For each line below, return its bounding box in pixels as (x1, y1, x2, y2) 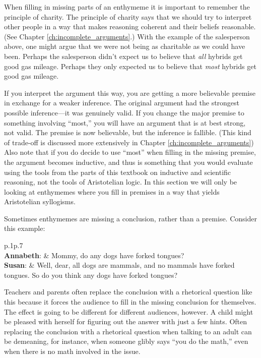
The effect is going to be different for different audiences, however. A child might (4, 306, 253, 317)
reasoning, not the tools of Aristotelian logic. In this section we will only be (4, 176, 237, 187)
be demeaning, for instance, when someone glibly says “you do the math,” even (4, 336, 248, 346)
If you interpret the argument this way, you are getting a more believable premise (4, 87, 255, 98)
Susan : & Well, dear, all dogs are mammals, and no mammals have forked (4, 260, 235, 270)
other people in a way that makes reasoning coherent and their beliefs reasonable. (4, 21, 256, 32)
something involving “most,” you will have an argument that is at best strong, (4, 117, 246, 128)
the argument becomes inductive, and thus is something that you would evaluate (4, 156, 253, 167)
